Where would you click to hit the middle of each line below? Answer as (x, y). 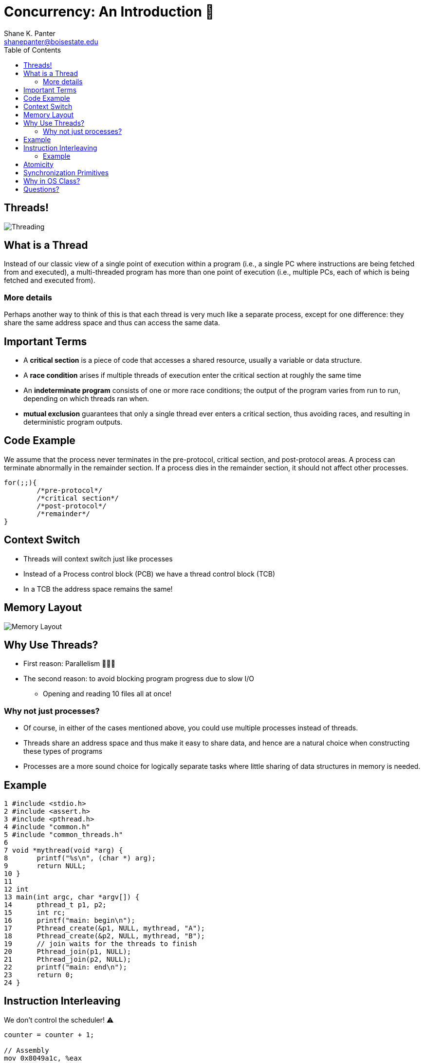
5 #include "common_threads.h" (64, 835)
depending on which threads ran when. (86, 399)
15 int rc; (35, 913)
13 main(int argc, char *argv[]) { (72, 897)
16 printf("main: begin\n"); (70, 920)
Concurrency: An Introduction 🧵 (109, 12)
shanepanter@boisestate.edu (51, 41)
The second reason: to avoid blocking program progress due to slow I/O (139, 679)
